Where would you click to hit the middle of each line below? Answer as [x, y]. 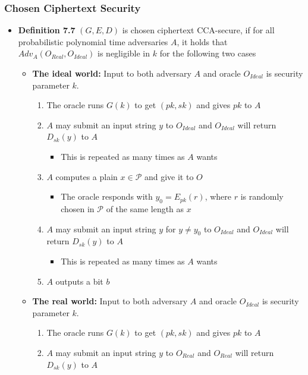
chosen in [78, 208]
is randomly [262, 196]
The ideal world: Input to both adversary [112, 73]
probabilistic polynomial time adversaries [93, 41]
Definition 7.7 [47, 30]
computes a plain [87, 176]
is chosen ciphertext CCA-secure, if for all [198, 30]
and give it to [169, 176]
